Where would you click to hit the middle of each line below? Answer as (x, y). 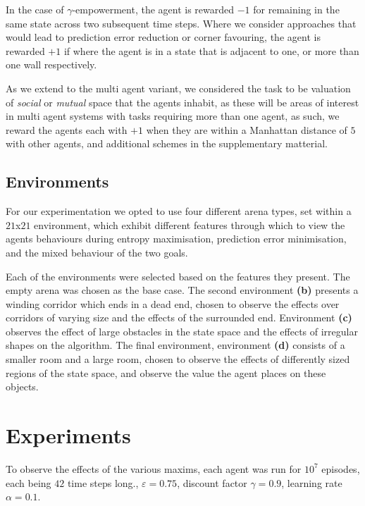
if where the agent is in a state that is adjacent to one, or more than (211, 50)
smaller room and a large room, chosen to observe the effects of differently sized (178, 359)
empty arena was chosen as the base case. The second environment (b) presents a (182, 290)
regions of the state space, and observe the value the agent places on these (166, 372)
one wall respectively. (51, 64)
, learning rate (312, 482)
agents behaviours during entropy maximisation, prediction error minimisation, (176, 239)
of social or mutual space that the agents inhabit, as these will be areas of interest (182, 102)
